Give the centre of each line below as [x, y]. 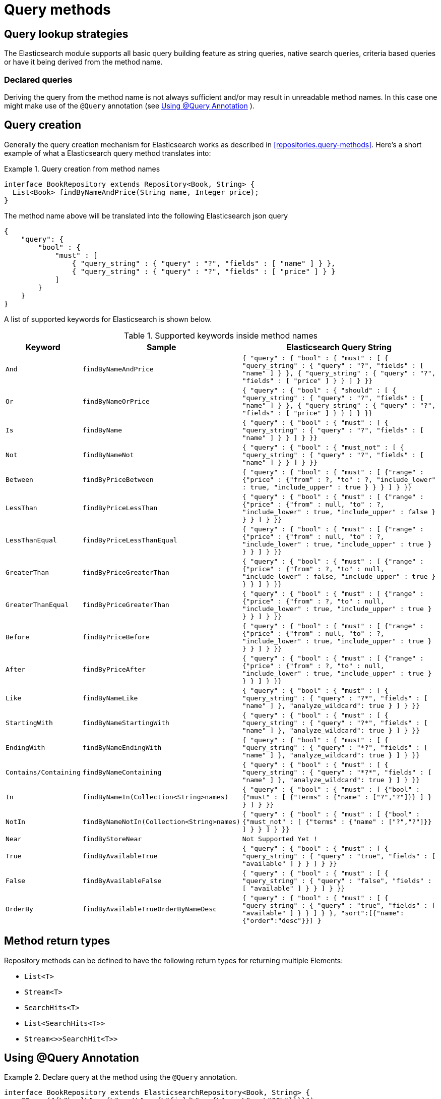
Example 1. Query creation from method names [82, 169]
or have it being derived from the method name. [83, 62]
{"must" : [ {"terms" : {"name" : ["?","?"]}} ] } [337, 797]
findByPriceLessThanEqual [130, 540]
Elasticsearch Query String [339, 347]
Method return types [57, 941]
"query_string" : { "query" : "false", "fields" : [337, 881]
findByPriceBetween [118, 479]
